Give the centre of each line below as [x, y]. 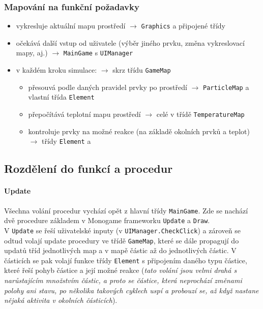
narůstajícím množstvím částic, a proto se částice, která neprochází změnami [123, 280]
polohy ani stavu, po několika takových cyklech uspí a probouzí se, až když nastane [131, 290]
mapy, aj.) [32, 53]
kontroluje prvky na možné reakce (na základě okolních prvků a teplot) [139, 131]
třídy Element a [66, 141]
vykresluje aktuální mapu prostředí [71, 26]
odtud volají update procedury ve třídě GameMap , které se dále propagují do [122, 240]
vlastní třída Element [61, 97]
